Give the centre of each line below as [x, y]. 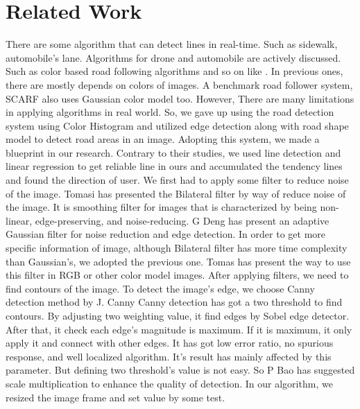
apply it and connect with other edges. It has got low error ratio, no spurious [170, 343]
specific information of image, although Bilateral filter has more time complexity [177, 248]
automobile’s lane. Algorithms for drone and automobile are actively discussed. [173, 57]
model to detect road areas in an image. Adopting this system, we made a [163, 139]
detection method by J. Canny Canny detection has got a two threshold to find [174, 302]
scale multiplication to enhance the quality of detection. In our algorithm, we [169, 383]
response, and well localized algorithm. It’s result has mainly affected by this [169, 356]
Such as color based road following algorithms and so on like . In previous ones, [174, 71]
